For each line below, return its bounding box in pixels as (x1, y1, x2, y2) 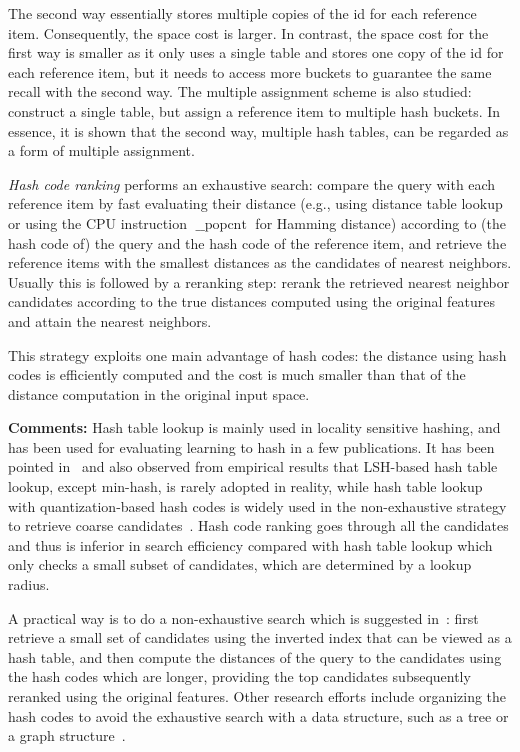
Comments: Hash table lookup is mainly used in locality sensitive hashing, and (8, 417, 501, 438)
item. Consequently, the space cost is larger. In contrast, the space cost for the (8, 22, 489, 43)
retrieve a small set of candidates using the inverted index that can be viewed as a (8, 627, 512, 648)
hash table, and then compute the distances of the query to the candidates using (8, 646, 502, 667)
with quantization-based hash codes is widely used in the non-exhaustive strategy (8, 495, 507, 516)
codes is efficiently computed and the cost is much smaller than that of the (8, 364, 466, 385)
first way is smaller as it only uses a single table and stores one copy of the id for (8, 42, 504, 63)
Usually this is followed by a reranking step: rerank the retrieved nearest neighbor (8, 271, 510, 292)
